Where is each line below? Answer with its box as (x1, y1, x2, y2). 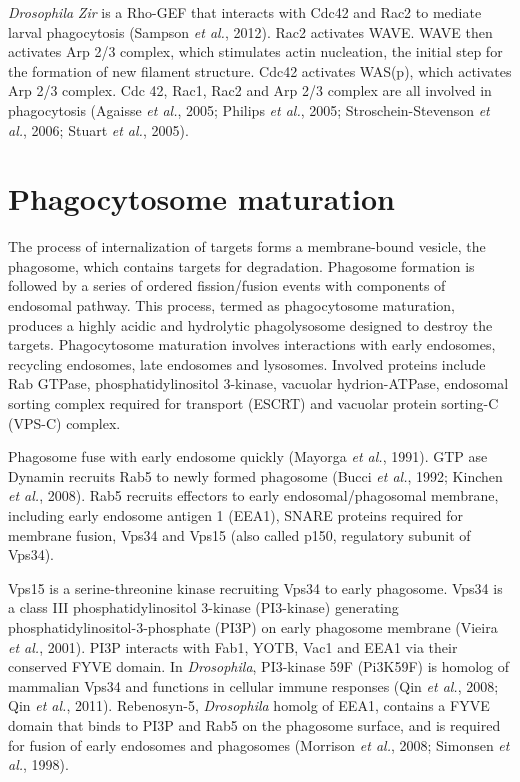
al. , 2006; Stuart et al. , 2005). (8, 119, 189, 140)
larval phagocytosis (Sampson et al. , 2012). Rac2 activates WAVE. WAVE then (8, 21, 493, 42)
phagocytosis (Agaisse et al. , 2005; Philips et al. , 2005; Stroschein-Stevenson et (8, 99, 490, 120)
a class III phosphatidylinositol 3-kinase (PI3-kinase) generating (8, 597, 399, 618)
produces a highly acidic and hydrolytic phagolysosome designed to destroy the (8, 314, 493, 335)
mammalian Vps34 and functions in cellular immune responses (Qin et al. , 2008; (8, 675, 499, 696)
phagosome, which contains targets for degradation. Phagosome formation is (8, 255, 475, 276)
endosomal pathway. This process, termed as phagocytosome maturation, (8, 295, 456, 316)
